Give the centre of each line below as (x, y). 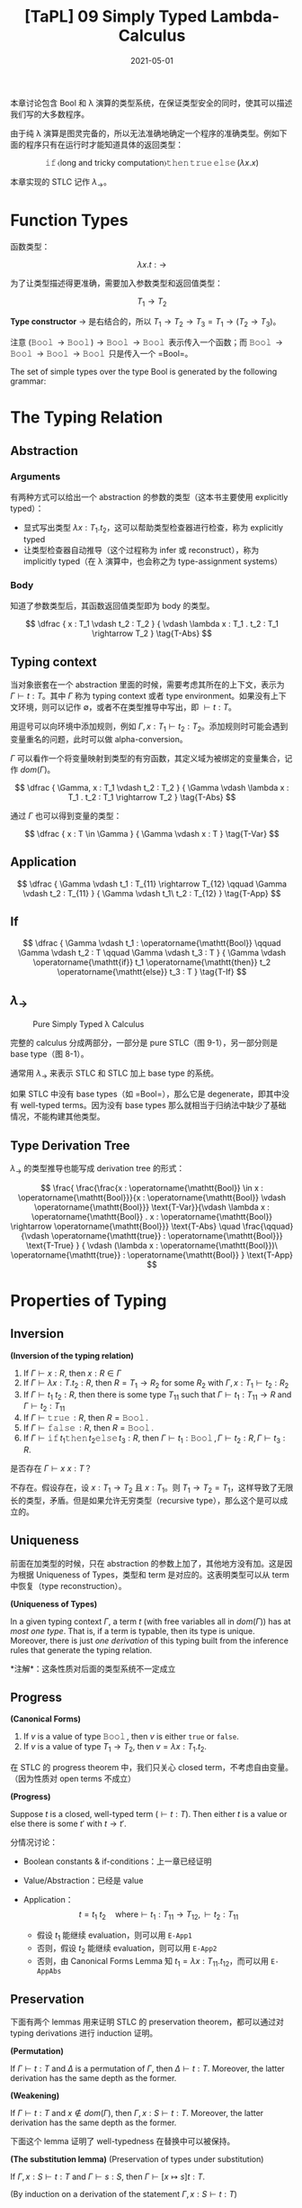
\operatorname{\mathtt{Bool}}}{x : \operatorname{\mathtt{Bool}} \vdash (152, 1197)
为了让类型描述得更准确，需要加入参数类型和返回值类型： (116, 283)
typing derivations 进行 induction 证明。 (84, 2033)
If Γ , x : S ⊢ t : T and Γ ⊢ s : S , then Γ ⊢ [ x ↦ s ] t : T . (108, 2176)
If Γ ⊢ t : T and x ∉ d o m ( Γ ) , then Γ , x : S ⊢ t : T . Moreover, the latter (137, 2113)
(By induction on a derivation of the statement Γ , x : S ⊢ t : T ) (124, 2194)
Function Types (69, 220)
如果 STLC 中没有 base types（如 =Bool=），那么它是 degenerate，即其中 (146, 1094)
